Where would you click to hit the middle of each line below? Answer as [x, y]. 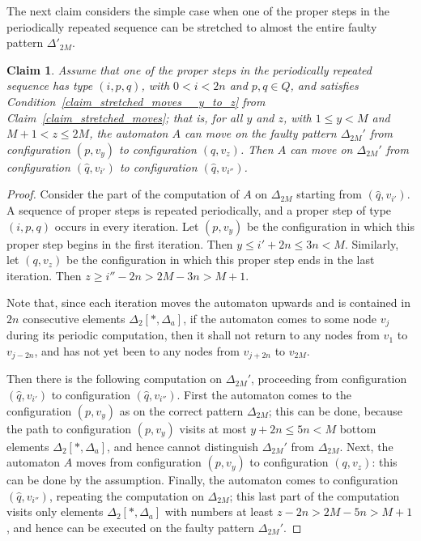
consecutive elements [74, 318]
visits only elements [55, 511]
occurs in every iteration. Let [127, 226]
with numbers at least [219, 511]
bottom [358, 428]
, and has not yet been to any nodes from [137, 350]
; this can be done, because [335, 410]
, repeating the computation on [126, 495]
